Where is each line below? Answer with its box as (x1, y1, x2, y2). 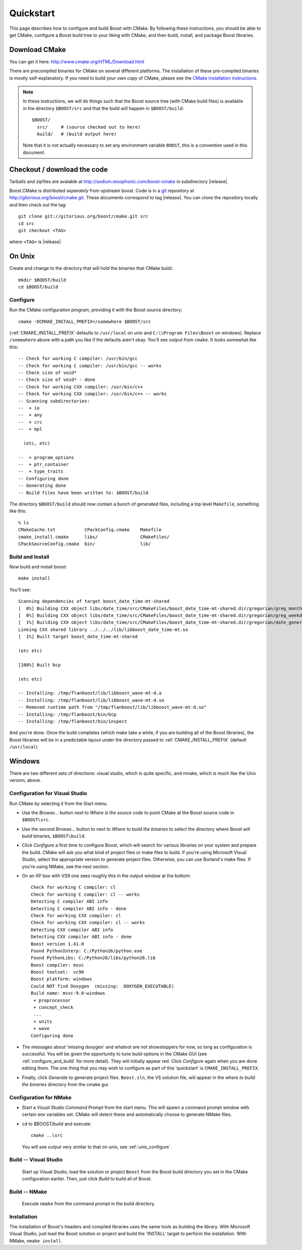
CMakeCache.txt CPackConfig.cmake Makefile (18, 527, 162, 533)
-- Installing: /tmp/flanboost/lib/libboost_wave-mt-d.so (18, 697, 165, 703)
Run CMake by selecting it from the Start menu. (9, 800, 108, 807)
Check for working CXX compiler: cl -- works (31, 920, 145, 926)
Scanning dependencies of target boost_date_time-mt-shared (18, 598, 170, 604)
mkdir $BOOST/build (18, 277, 66, 282)
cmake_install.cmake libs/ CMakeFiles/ (18, 534, 170, 540)
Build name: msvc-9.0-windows (31, 990, 106, 996)
